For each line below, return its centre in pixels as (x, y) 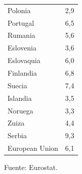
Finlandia (22, 72)
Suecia (17, 85)
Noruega (20, 110)
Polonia (19, 10)
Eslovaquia (24, 60)
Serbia (17, 135)
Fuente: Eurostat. (31, 167)
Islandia (20, 98)
